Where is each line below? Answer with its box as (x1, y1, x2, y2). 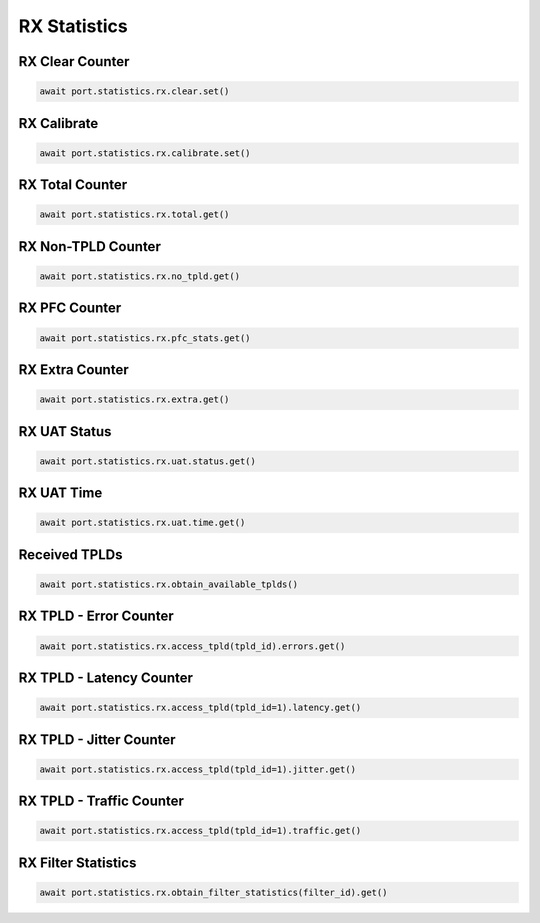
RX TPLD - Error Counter (18, 608, 174, 625)
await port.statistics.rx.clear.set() (39, 86, 230, 97)
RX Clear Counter (18, 53, 130, 70)
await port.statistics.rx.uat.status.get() (39, 455, 257, 467)
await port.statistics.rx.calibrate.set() (39, 147, 251, 159)
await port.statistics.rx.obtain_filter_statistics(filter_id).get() (39, 886, 388, 898)
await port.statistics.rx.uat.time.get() (39, 517, 246, 529)
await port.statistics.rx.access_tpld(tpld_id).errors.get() (39, 640, 346, 652)
